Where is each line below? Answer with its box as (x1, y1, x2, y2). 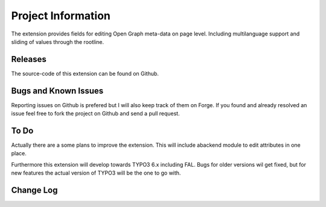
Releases (11, 54, 46, 64)
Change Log (11, 185, 58, 196)
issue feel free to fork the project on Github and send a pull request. (11, 110, 181, 117)
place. (11, 150, 27, 157)
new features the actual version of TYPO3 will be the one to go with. (11, 169, 181, 177)
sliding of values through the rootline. (11, 38, 104, 45)
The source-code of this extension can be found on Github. (11, 70, 159, 77)
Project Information (11, 9, 111, 22)
